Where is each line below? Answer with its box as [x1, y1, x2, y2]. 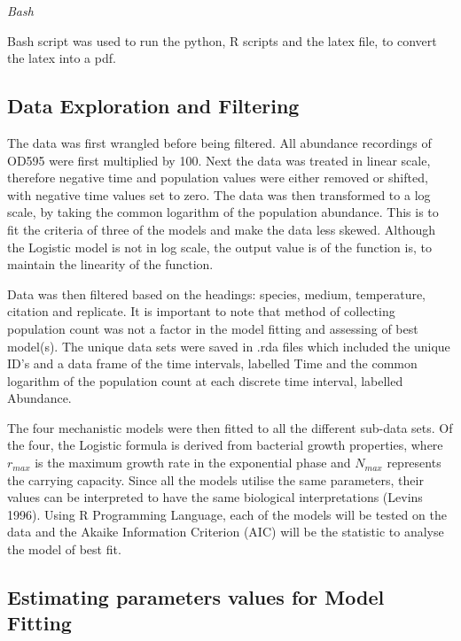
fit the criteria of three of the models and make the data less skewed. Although [7, 220, 435, 238]
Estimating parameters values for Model [7, 583, 385, 611]
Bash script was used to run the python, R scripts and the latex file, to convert [7, 31, 437, 50]
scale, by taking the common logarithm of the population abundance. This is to [7, 203, 439, 221]
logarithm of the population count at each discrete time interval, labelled [7, 371, 403, 390]
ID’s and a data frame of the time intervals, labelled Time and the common [7, 354, 418, 373]
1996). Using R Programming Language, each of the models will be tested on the [7, 505, 447, 523]
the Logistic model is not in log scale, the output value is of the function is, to [7, 237, 432, 256]
